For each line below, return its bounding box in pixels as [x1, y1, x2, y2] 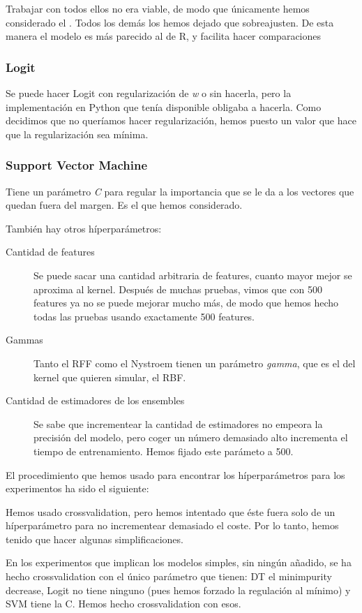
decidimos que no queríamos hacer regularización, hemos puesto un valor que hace [6, 113, 356, 128]
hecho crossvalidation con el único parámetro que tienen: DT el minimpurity [6, 569, 332, 584]
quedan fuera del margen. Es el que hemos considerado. [6, 198, 243, 212]
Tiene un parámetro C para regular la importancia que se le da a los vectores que [6, 184, 354, 198]
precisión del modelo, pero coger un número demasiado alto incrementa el [33, 430, 348, 445]
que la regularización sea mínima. [6, 126, 149, 141]
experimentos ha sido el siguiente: [6, 481, 149, 496]
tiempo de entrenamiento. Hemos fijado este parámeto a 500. [33, 443, 294, 458]
